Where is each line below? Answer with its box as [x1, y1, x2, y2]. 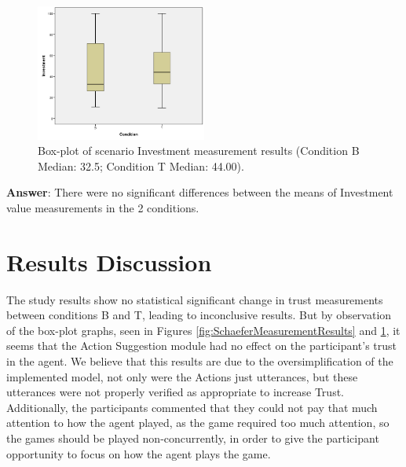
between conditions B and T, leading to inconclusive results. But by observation [6, 307, 392, 323]
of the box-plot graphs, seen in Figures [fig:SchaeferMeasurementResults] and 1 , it [6, 322, 401, 338]
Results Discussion [6, 245, 212, 278]
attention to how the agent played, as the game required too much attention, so [6, 414, 390, 431]
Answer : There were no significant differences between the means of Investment [6, 184, 393, 200]
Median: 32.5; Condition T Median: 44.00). [38, 157, 244, 174]
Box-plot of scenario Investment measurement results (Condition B [38, 142, 360, 159]
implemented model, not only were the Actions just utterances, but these [6, 368, 358, 384]
